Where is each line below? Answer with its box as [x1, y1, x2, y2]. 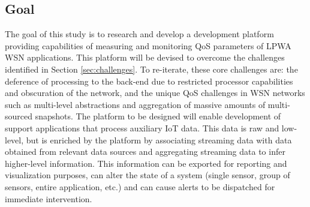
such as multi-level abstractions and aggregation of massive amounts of [5, 98, 266, 110]
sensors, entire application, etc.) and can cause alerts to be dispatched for [5, 180, 275, 193]
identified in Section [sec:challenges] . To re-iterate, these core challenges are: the [5, 62, 298, 75]
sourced [5, 110, 33, 122]
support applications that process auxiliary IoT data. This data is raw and [5, 121, 279, 134]
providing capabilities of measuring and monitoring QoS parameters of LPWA [5, 39, 291, 52]
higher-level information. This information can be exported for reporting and [5, 157, 287, 169]
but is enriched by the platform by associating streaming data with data [26, 133, 292, 146]
